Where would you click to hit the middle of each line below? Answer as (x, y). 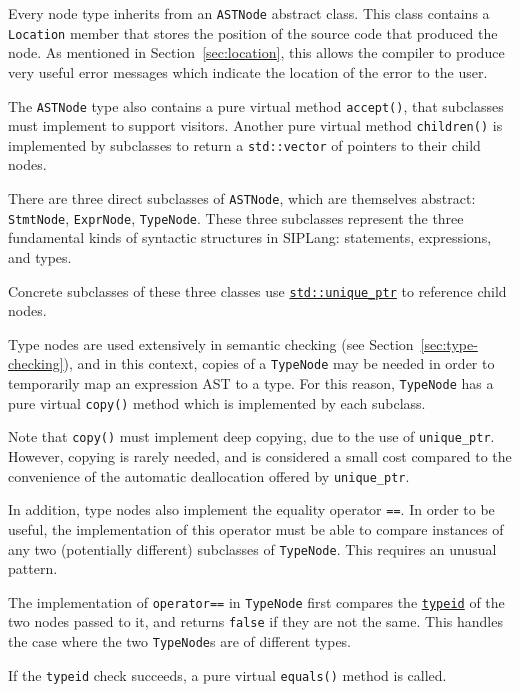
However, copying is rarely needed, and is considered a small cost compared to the (260, 456)
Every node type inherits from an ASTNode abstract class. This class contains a (249, 13)
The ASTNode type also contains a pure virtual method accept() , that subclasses (256, 105)
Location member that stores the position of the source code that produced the (253, 32)
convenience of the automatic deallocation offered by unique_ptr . (209, 475)
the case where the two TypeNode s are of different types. (180, 641)
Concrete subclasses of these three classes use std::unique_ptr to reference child (257, 290)
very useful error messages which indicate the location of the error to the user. (248, 71)
